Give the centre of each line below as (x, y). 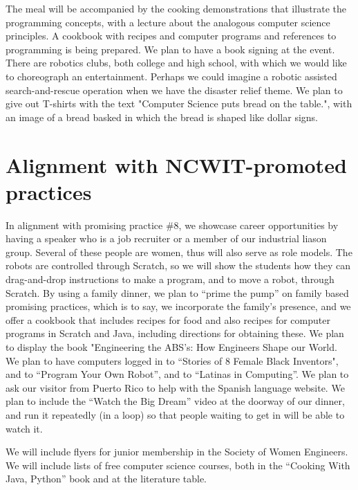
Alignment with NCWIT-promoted (176, 164)
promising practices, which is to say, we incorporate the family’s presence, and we (178, 306)
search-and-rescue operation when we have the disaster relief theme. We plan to (174, 90)
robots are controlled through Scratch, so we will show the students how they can (178, 265)
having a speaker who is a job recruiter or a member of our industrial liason (166, 238)
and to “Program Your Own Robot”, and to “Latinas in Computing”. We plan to (177, 374)
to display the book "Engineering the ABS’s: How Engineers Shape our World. (171, 347)
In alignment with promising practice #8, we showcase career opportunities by (172, 225)
